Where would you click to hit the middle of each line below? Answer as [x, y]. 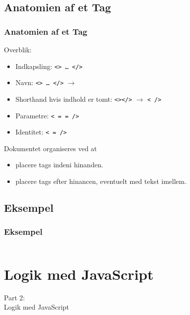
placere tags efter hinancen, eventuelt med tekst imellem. [101, 181]
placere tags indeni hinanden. [59, 165]
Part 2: [14, 297]
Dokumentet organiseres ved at [50, 148]
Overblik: [18, 49]
